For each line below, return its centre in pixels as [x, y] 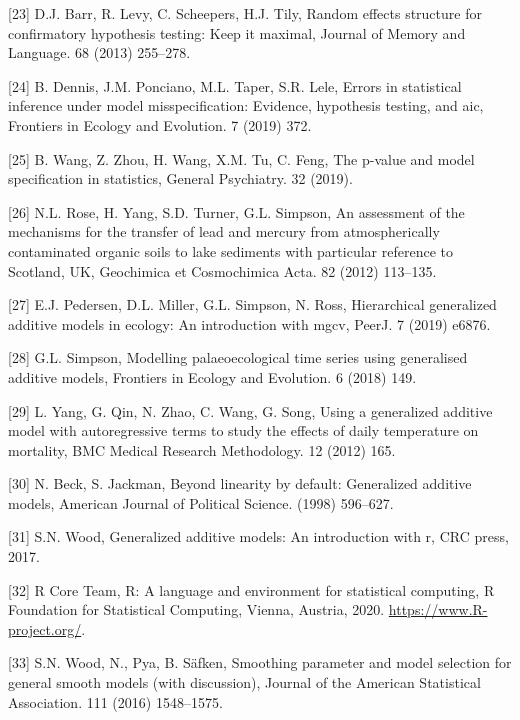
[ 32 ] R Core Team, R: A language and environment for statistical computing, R [251, 589]
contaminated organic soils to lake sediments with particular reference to [230, 250]
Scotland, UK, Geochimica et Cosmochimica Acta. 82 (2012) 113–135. [222, 270]
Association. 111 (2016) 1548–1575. [115, 701]
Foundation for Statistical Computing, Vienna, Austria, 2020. [196, 609]
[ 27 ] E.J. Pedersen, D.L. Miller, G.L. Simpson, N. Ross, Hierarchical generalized [252, 304]
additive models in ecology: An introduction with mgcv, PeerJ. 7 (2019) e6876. [249, 323]
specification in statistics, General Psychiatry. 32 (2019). [180, 178]
